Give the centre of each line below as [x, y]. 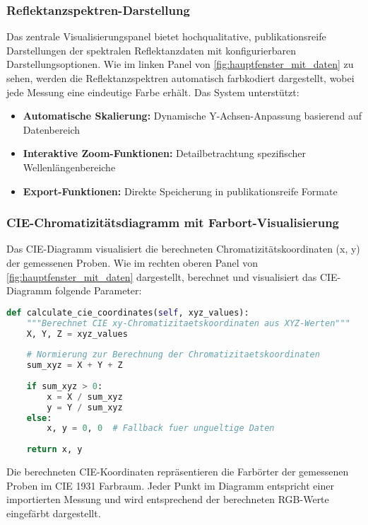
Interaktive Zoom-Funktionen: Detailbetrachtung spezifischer [165, 153]
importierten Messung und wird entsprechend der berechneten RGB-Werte [168, 499]
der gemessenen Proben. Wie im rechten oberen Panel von [132, 262]
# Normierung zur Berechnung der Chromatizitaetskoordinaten [173, 355]
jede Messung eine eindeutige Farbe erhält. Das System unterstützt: [153, 92]
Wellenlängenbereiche [69, 167]
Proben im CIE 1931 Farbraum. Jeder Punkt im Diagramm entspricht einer [170, 485]
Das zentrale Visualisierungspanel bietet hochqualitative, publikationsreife [166, 36]
